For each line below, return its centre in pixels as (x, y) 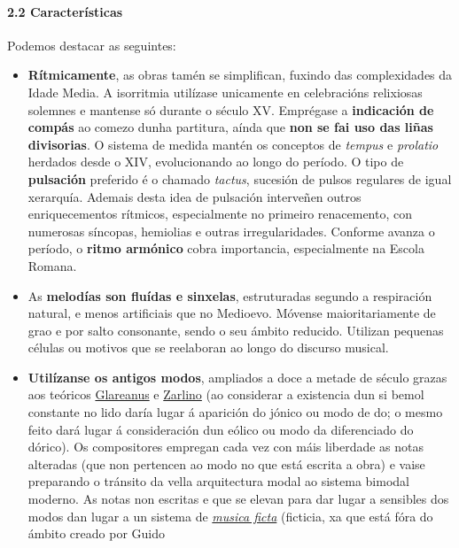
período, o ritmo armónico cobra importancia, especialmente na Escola (226, 248)
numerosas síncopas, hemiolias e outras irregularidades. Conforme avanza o (231, 231)
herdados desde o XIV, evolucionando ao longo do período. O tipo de (216, 162)
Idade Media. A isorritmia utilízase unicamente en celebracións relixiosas (225, 92)
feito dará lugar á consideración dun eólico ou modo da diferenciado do (221, 429)
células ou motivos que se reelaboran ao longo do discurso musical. (208, 347)
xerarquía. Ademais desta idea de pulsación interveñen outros (194, 196)
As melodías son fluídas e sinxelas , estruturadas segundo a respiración (230, 295)
